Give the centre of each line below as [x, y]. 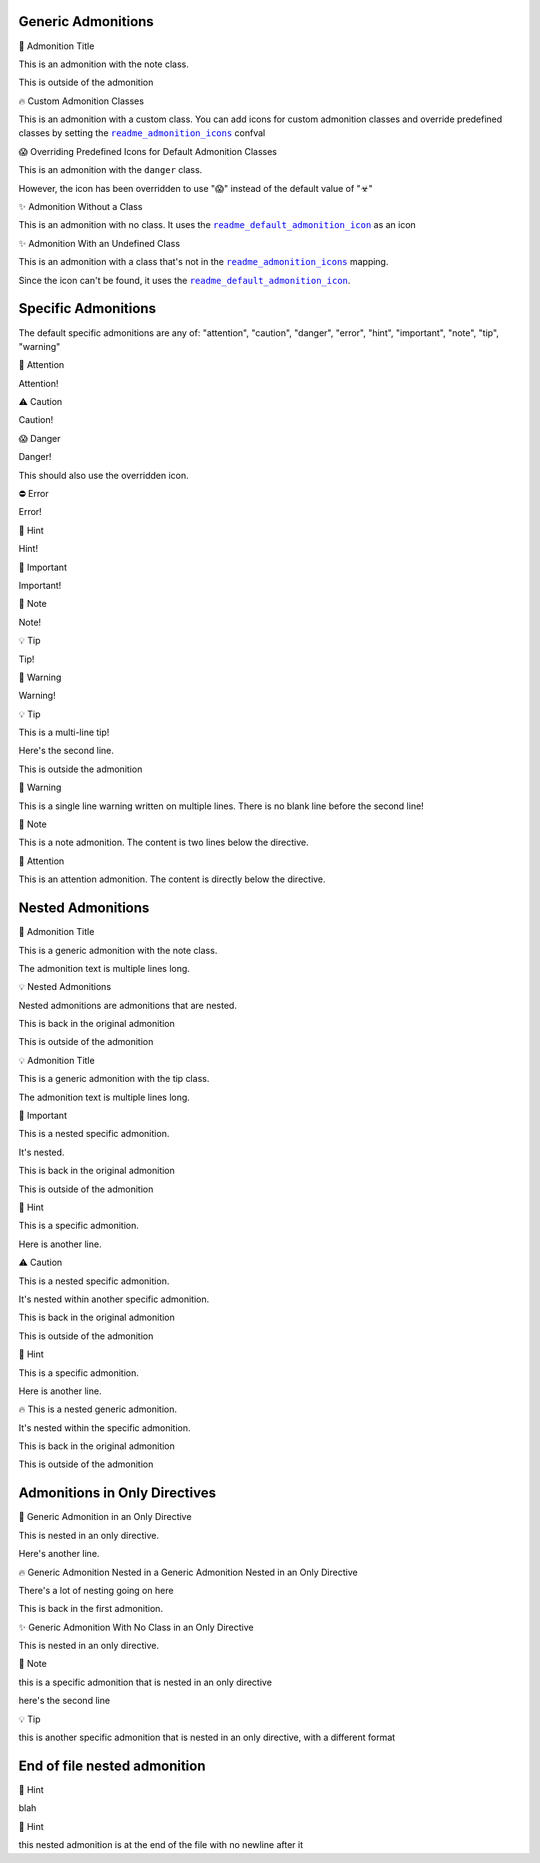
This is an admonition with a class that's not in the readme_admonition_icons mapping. [203, 262]
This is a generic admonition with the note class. [118, 950]
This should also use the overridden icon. [103, 475]
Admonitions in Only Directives [117, 1493]
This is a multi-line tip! [64, 732]
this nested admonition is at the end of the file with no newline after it [161, 1845]
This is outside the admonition [80, 769]
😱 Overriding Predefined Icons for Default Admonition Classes [147, 151]
